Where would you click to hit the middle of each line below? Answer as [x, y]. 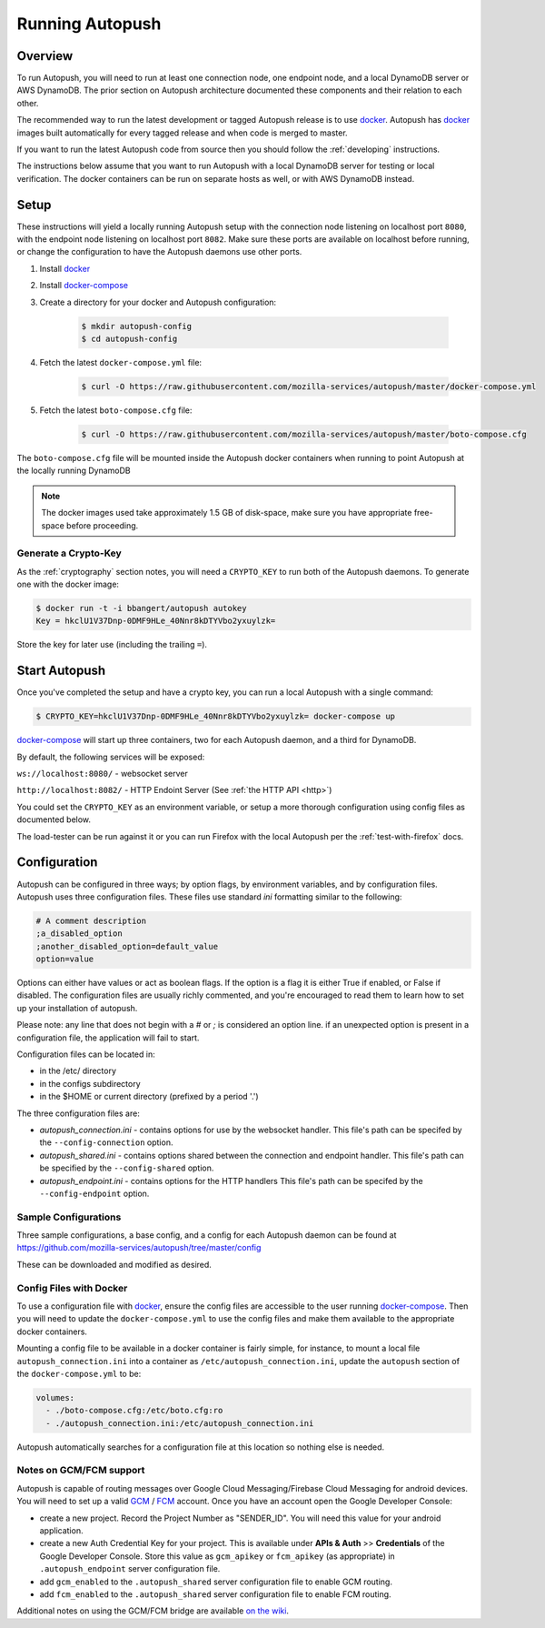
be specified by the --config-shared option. [127, 1168]
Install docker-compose [84, 286]
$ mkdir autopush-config [137, 326]
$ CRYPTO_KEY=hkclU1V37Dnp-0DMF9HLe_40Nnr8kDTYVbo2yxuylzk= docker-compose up [215, 717]
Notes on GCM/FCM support [81, 1471]
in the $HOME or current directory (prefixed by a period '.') [149, 1097]
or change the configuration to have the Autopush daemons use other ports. [159, 252]
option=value [65, 959]
